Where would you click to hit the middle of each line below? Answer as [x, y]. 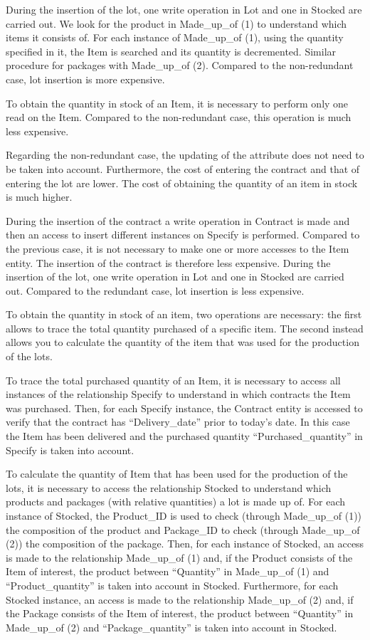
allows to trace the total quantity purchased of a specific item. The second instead [185, 328]
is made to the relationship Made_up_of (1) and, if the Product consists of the [179, 557]
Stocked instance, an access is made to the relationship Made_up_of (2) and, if [180, 599]
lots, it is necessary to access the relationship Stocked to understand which [169, 487]
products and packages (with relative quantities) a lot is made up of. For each [176, 502]
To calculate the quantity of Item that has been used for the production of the [177, 474]
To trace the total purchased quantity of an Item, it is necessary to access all [173, 380]
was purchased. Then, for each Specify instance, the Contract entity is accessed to [184, 408]
